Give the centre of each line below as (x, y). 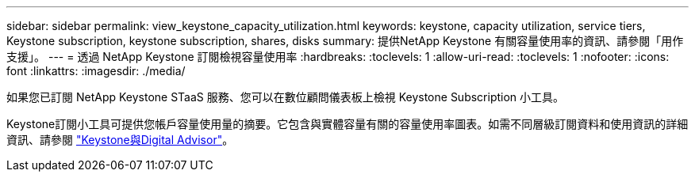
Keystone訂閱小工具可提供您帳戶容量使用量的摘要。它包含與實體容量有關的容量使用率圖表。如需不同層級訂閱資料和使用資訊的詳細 (347, 124)
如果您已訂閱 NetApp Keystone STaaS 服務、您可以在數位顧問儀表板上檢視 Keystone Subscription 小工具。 (286, 97)
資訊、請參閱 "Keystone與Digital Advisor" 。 (120, 140)
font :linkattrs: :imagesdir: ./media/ (96, 71)
